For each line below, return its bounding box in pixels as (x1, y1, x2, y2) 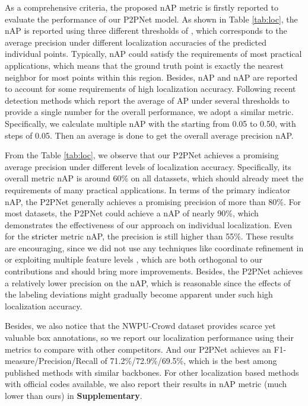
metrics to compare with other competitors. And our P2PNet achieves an (5, 343, 271, 355)
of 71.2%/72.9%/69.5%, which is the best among (100, 354, 277, 367)
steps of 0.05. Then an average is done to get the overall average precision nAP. (5, 129, 294, 141)
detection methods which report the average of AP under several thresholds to (5, 94, 290, 106)
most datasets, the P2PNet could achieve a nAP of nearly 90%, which (5, 207, 259, 219)
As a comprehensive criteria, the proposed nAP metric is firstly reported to (5, 1, 278, 13)
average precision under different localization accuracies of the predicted (5, 36, 266, 48)
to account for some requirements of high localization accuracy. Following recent (5, 82, 296, 95)
